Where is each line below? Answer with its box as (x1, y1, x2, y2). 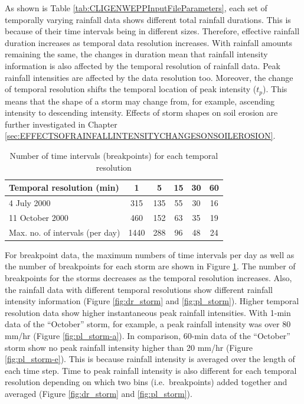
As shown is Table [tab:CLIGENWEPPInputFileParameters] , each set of (5, 2, 267, 14)
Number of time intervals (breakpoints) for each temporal (9, 149, 218, 161)
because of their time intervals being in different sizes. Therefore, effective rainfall (5, 25, 300, 37)
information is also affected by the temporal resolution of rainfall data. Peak (5, 59, 280, 71)
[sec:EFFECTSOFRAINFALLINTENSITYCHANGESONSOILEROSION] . (5, 129, 276, 142)
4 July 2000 (9, 197, 51, 209)
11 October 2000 (9, 211, 68, 223)
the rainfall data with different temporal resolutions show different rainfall (5, 283, 273, 295)
